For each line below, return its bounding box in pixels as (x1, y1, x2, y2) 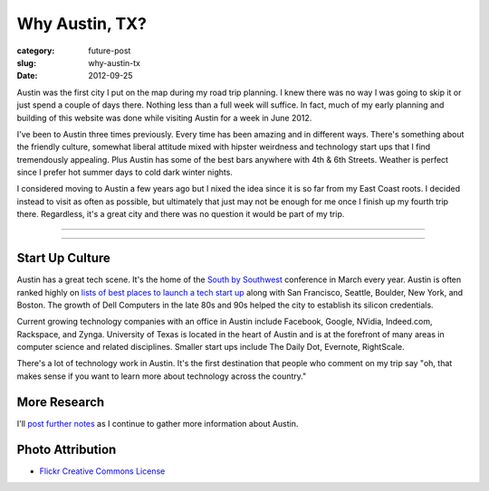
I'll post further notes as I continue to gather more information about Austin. (16, 418, 299, 429)
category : (16, 45, 55, 56)
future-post (88, 45, 131, 56)
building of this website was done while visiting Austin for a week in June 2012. (16, 112, 312, 123)
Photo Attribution (16, 441, 117, 457)
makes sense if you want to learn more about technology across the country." (16, 371, 307, 382)
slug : (16, 57, 36, 68)
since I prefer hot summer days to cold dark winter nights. (16, 167, 233, 178)
